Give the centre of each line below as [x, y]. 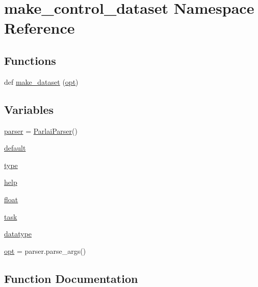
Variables [29, 109]
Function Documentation [71, 278]
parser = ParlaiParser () [41, 130]
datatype [18, 234]
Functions [30, 60]
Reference [40, 28]
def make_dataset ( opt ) [41, 81]
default [15, 148]
